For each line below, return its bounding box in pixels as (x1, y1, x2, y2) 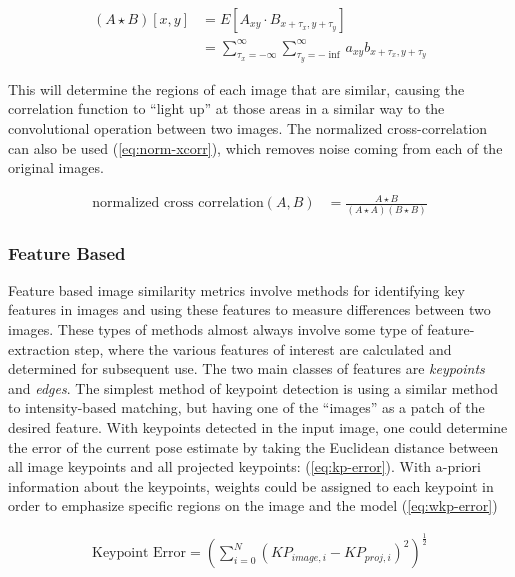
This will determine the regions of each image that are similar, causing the (8, 78, 465, 99)
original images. (8, 157, 104, 178)
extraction (8, 338, 70, 359)
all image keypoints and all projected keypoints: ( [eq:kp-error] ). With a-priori (8, 456, 481, 477)
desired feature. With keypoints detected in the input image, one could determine (8, 416, 508, 437)
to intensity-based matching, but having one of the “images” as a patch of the (8, 397, 485, 418)
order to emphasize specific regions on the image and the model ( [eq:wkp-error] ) (8, 495, 498, 516)
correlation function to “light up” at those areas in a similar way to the (8, 98, 445, 119)
